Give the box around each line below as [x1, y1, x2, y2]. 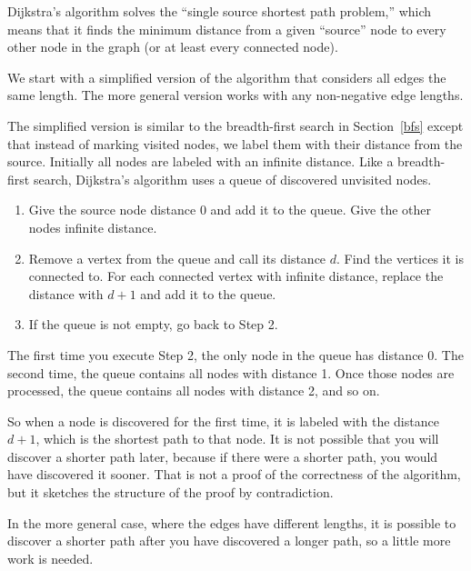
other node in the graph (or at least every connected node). [7, 37, 338, 56]
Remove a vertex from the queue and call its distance [28, 248, 326, 267]
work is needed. [7, 548, 94, 567]
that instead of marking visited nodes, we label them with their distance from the [7, 134, 463, 153]
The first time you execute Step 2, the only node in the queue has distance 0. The [7, 345, 464, 364]
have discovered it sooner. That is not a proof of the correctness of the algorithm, [7, 465, 461, 484]
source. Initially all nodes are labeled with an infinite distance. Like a [7, 152, 394, 171]
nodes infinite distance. [28, 217, 157, 236]
